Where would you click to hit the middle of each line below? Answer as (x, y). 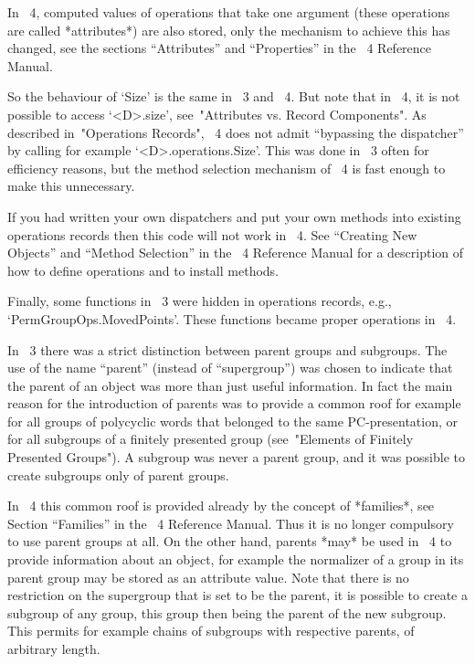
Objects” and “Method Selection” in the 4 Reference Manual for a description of (236, 253)
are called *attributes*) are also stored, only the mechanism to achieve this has (229, 30)
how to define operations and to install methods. (143, 270)
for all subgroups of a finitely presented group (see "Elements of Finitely (211, 439)
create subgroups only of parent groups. (118, 474)
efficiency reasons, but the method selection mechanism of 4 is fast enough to (227, 168)
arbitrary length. (54, 648)
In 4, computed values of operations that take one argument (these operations (229, 12)
